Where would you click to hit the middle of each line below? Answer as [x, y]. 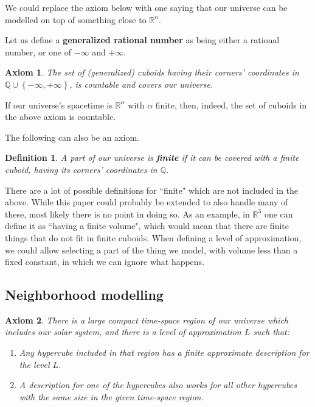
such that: [272, 332]
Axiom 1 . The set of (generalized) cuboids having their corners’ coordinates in [152, 72]
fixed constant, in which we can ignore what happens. [105, 262]
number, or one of [38, 51]
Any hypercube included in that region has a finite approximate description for [164, 352]
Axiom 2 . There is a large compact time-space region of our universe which [147, 320]
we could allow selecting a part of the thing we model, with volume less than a [151, 250]
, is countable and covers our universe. [141, 84]
